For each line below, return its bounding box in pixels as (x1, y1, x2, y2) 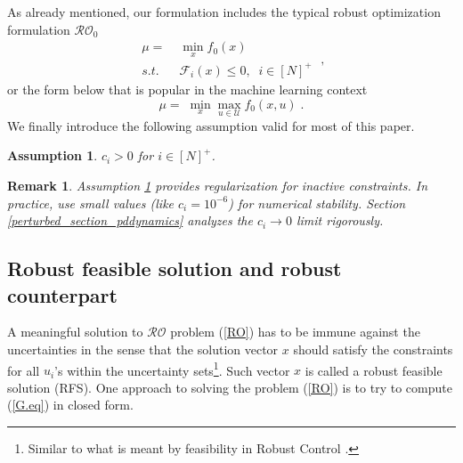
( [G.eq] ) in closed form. (7, 395, 134, 414)
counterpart (7, 280, 118, 308)
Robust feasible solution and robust (7, 255, 342, 282)
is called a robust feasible (305, 361, 443, 379)
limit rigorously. (296, 211, 384, 230)
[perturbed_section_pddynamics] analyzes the (7, 211, 253, 230)
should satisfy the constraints (293, 339, 453, 358)
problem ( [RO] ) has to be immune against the (170, 322, 420, 341)
